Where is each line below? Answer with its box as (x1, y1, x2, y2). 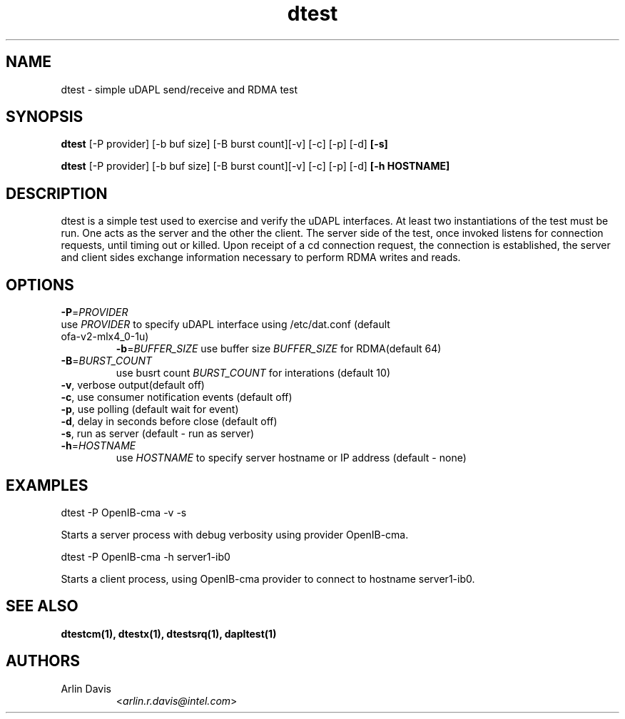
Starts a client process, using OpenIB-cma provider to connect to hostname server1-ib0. (61, 572, 475, 585)
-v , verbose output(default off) (61, 379, 205, 392)
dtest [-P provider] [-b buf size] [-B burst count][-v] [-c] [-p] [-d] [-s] (61, 138, 388, 151)
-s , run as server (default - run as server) (61, 427, 255, 440)
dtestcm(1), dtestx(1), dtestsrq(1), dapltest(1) (61, 627, 277, 640)
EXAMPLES (6, 476, 88, 494)
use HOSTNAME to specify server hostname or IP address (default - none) (116, 452, 467, 464)
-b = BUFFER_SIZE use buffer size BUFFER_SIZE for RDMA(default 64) (116, 342, 442, 355)
